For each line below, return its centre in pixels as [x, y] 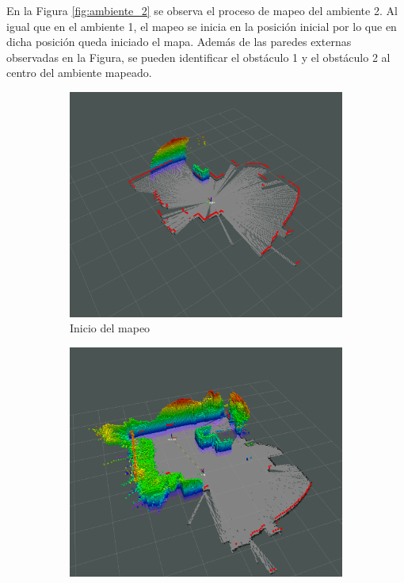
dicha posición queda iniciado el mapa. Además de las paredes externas [179, 42]
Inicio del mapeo [110, 328]
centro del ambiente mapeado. [79, 73]
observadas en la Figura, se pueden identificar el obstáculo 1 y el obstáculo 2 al [198, 57]
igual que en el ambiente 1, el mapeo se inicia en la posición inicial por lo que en [202, 26]
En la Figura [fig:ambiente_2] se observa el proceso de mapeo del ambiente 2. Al [202, 10]
